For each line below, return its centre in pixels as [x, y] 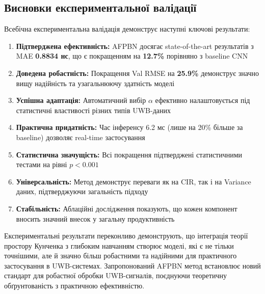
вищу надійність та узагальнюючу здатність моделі [95, 83]
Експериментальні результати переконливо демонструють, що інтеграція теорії [126, 236]
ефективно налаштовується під [203, 100]
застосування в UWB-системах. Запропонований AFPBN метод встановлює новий [132, 265]
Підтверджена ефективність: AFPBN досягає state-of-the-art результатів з [135, 46]
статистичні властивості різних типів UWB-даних [93, 110]
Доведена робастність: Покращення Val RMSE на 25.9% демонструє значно [138, 73]
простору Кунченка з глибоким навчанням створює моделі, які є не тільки [119, 245]
